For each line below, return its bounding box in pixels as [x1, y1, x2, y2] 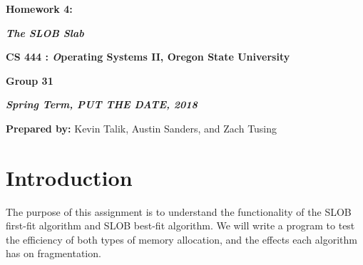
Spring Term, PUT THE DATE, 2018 [6, 97, 198, 112]
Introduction [6, 162, 133, 192]
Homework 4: [6, 1, 73, 16]
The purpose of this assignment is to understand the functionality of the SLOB [6, 204, 352, 219]
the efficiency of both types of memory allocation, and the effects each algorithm [6, 232, 357, 246]
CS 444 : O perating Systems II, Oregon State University [6, 49, 290, 64]
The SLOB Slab [6, 25, 84, 40]
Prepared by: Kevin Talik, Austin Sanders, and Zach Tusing [6, 120, 277, 135]
